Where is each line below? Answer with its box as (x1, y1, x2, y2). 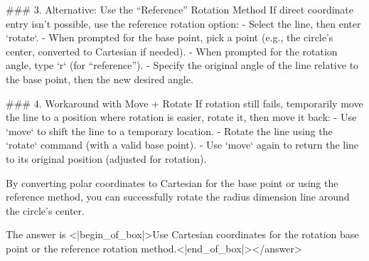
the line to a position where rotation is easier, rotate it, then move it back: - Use (6, 110, 357, 124)
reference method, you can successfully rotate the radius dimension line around (6, 189, 350, 204)
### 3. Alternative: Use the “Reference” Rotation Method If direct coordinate (6, 2, 354, 16)
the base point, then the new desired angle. (6, 71, 193, 86)
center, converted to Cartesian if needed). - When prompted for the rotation (6, 43, 338, 58)
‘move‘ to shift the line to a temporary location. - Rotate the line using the (6, 123, 333, 138)
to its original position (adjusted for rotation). (6, 151, 207, 166)
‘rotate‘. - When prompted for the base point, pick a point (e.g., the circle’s (6, 30, 333, 45)
